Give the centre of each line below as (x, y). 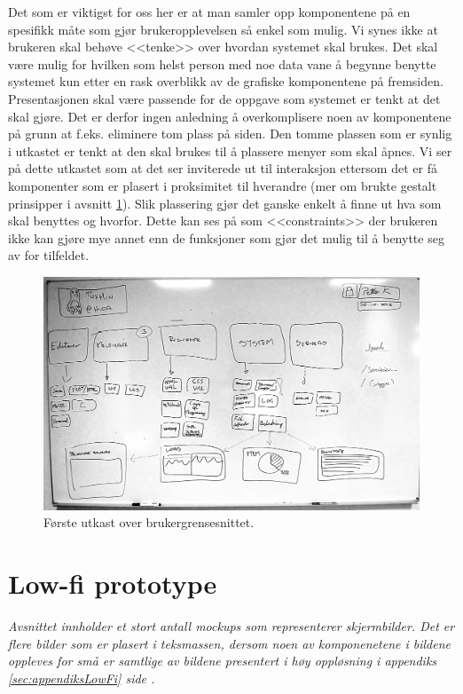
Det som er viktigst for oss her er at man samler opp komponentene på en (209, 12)
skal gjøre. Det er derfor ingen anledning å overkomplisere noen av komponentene (230, 116)
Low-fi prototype (113, 584)
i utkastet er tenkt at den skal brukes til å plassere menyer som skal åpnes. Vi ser (230, 150)
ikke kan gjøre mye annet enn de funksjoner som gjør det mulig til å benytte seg (226, 237)
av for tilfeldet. (49, 255)
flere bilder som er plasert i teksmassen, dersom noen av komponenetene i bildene (229, 643)
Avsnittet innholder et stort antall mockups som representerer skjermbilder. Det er (231, 626)
